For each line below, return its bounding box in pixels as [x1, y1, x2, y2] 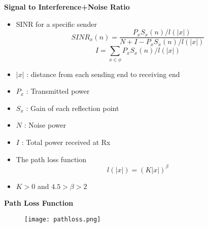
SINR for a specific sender [16, 18, 97, 29]
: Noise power [24, 120, 66, 130]
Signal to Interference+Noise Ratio [4, 2, 130, 12]
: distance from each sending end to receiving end [26, 68, 180, 79]
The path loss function [16, 154, 87, 164]
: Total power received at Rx [21, 136, 111, 147]
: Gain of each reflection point [26, 102, 119, 113]
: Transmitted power [26, 86, 90, 96]
